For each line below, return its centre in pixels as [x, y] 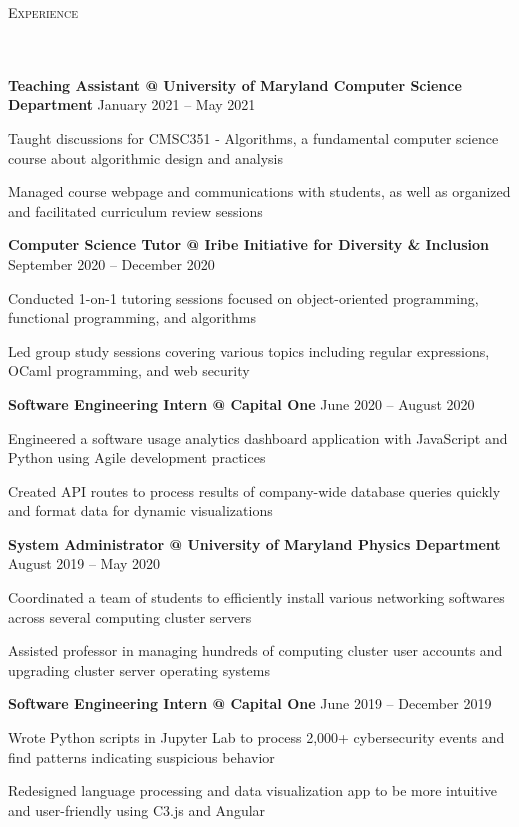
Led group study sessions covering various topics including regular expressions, [249, 350]
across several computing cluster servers [130, 616]
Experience [43, 12]
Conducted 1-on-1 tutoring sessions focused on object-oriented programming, [243, 297]
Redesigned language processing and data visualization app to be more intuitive [253, 790]
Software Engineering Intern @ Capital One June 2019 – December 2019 [250, 703]
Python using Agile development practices [137, 457]
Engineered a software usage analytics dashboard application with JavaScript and [258, 437]
